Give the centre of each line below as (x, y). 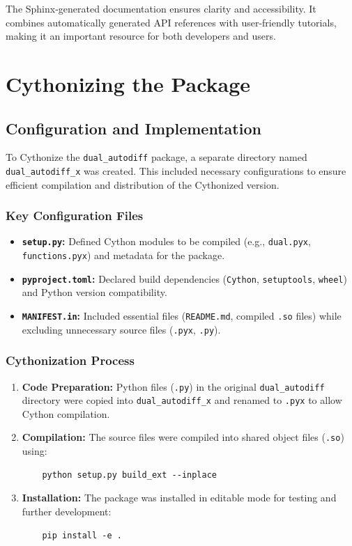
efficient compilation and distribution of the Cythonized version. (143, 184)
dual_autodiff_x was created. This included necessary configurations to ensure (176, 171)
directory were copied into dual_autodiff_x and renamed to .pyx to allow (182, 400)
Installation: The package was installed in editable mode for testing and (179, 498)
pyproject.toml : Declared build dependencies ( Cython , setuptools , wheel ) (184, 278)
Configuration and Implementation (133, 128)
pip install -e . (82, 535)
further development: (67, 511)
